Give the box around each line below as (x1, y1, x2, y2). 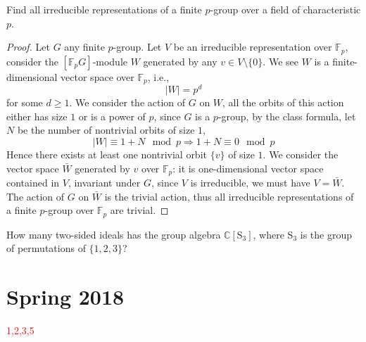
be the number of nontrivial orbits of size (17, 122, 195, 137)
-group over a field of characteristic (210, 2, 361, 16)
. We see (263, 53, 298, 68)
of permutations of (6, 241, 86, 255)
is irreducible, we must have (190, 175, 310, 189)
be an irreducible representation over (173, 39, 332, 54)
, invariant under (68, 175, 141, 189)
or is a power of (78, 108, 146, 123)
